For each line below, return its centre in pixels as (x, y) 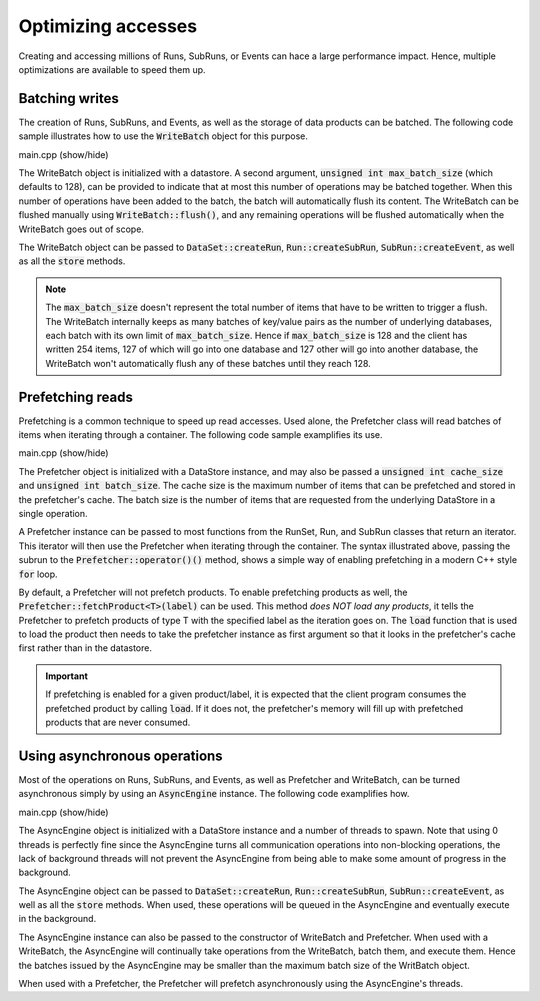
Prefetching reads (76, 396)
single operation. (53, 513)
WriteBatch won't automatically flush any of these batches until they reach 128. (208, 363)
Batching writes (68, 98)
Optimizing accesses (108, 26)
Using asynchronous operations (121, 755)
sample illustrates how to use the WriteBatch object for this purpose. (163, 136)
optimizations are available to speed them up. (112, 69)
